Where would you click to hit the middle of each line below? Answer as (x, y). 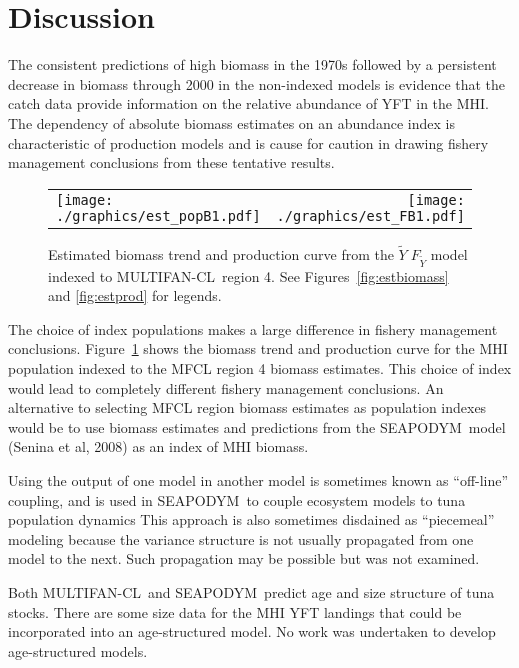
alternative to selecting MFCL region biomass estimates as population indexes (247, 407)
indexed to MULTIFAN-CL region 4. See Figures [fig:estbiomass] (248, 275)
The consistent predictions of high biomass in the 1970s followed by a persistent (252, 64)
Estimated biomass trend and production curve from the (221, 253)
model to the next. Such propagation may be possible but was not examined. (244, 558)
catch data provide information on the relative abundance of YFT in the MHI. (249, 103)
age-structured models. (78, 650)
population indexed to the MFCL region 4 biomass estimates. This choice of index (260, 368)
